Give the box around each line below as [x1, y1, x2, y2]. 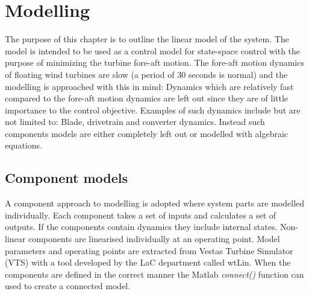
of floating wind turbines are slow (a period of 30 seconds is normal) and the [5, 68, 288, 80]
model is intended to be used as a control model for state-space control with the [5, 44, 301, 57]
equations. [5, 139, 42, 152]
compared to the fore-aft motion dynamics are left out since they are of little [5, 92, 289, 104]
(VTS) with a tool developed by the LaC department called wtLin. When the [5, 256, 291, 269]
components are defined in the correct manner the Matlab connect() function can [5, 267, 304, 280]
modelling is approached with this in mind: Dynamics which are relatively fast [5, 80, 294, 92]
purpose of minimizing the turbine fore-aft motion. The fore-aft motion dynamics [5, 56, 304, 69]
